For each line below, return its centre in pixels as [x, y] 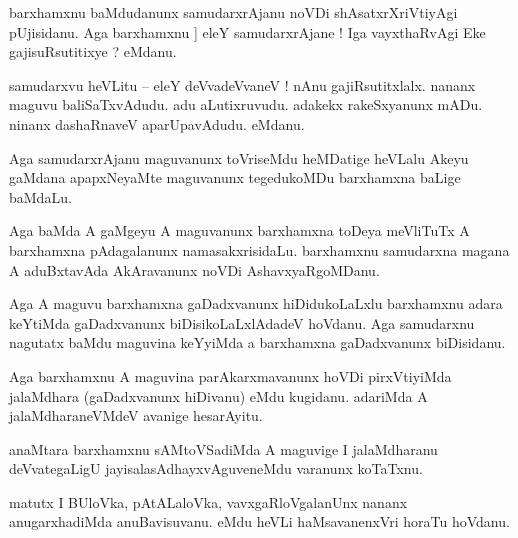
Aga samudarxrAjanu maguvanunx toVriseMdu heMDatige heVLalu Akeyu [239, 157]
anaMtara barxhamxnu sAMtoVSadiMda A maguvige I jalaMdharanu [223, 448]
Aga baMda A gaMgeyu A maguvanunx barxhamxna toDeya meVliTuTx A [239, 230]
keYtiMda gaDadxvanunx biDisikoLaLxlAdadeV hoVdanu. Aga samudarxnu [242, 322]
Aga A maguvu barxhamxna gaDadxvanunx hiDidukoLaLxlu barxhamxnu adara [256, 303]
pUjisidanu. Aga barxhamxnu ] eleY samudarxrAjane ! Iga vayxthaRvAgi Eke [247, 31]
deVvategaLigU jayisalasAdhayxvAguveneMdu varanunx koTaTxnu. [216, 468]
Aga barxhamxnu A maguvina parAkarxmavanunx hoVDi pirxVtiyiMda [230, 375]
